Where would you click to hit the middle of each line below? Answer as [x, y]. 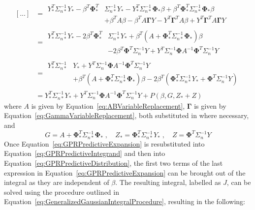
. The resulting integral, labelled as [168, 182]
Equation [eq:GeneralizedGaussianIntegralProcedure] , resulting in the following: [125, 201]
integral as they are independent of [57, 182]
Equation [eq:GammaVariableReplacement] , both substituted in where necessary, [127, 115]
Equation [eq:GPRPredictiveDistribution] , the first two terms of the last [113, 163]
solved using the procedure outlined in [62, 192]
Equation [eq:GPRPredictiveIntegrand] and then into [85, 153]
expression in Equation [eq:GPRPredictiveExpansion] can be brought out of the [125, 172]
